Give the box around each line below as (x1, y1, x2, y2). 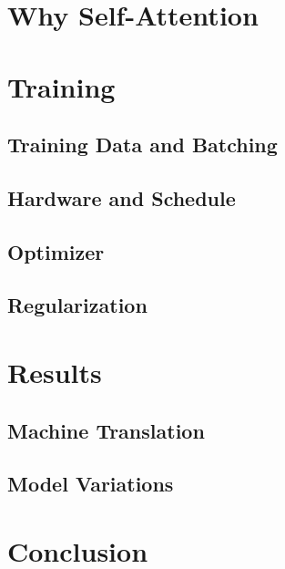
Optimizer (7, 237, 105, 265)
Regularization (7, 291, 148, 319)
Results (7, 354, 102, 391)
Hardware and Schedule (7, 183, 236, 212)
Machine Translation (7, 416, 205, 444)
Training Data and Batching (7, 130, 278, 159)
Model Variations (7, 470, 174, 498)
